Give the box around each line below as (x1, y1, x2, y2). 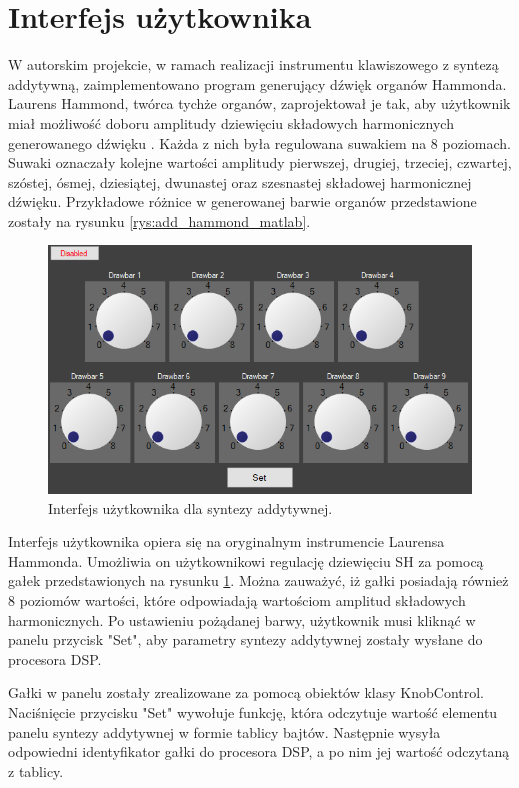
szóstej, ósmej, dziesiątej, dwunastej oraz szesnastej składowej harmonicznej (8, 171, 472, 192)
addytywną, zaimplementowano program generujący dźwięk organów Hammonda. (8, 73, 507, 94)
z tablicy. (8, 760, 64, 781)
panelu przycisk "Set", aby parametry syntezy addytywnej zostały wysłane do (8, 629, 483, 650)
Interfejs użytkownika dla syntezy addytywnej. (48, 497, 333, 518)
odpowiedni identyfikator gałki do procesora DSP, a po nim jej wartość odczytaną (8, 741, 510, 762)
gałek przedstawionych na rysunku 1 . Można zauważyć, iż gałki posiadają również (8, 570, 509, 591)
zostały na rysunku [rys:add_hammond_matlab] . (8, 210, 311, 231)
